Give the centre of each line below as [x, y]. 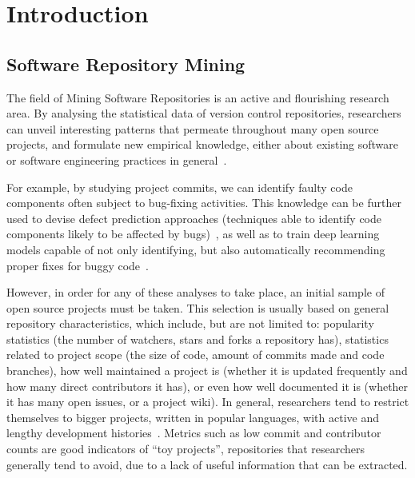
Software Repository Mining [126, 64]
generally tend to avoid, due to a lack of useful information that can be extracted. [207, 464]
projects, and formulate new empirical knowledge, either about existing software [203, 144]
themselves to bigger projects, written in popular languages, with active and [193, 417]
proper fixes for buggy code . [78, 265]
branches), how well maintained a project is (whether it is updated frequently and [207, 370]
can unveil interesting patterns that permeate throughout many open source [193, 128]
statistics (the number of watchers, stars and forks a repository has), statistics [198, 339]
